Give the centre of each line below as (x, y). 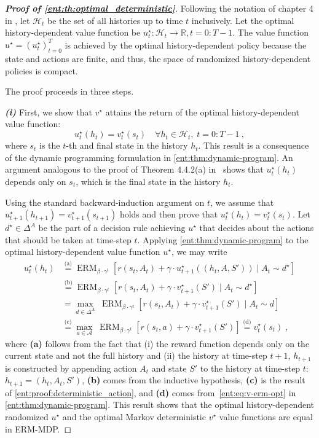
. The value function (270, 32)
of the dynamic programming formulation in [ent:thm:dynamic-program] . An (149, 157)
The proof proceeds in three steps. (69, 91)
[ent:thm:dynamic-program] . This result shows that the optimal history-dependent (160, 405)
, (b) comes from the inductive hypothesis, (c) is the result (194, 380)
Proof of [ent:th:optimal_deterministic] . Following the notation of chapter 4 (159, 8)
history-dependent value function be (73, 32)
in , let (18, 20)
